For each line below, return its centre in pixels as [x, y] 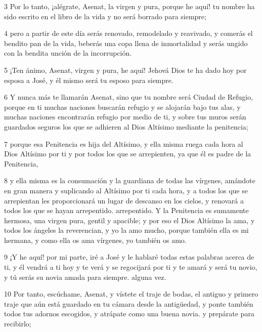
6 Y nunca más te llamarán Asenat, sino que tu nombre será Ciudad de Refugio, [129, 97]
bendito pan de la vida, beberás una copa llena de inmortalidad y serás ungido [126, 43]
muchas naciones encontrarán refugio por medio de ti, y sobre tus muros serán [125, 117]
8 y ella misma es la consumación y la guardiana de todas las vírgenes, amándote [130, 180]
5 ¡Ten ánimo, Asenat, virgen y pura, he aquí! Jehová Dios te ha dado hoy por [125, 70]
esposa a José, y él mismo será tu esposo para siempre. [89, 80]
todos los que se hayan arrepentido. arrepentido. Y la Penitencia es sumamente [126, 210]
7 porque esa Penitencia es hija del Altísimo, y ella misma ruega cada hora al [124, 143]
